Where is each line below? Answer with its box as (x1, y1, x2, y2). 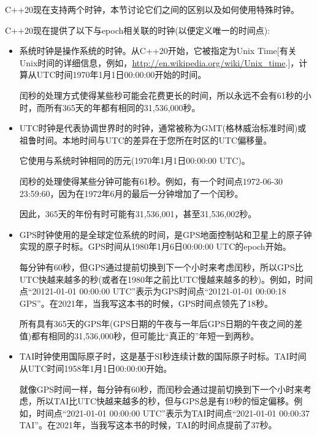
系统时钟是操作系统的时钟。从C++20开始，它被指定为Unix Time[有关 (19, 44, 297, 57)
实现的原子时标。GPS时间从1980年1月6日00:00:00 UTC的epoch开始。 (19, 240, 291, 253)
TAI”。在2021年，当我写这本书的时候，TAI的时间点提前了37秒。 (19, 418, 277, 431)
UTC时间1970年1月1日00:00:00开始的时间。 (36, 68, 207, 81)
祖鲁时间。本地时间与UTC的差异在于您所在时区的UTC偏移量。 (19, 133, 272, 146)
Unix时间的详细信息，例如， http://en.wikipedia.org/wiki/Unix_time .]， (19, 56, 299, 69)
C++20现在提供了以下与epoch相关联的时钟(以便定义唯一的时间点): (5, 23, 270, 36)
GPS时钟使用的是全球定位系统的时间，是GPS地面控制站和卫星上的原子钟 (19, 228, 312, 241)
